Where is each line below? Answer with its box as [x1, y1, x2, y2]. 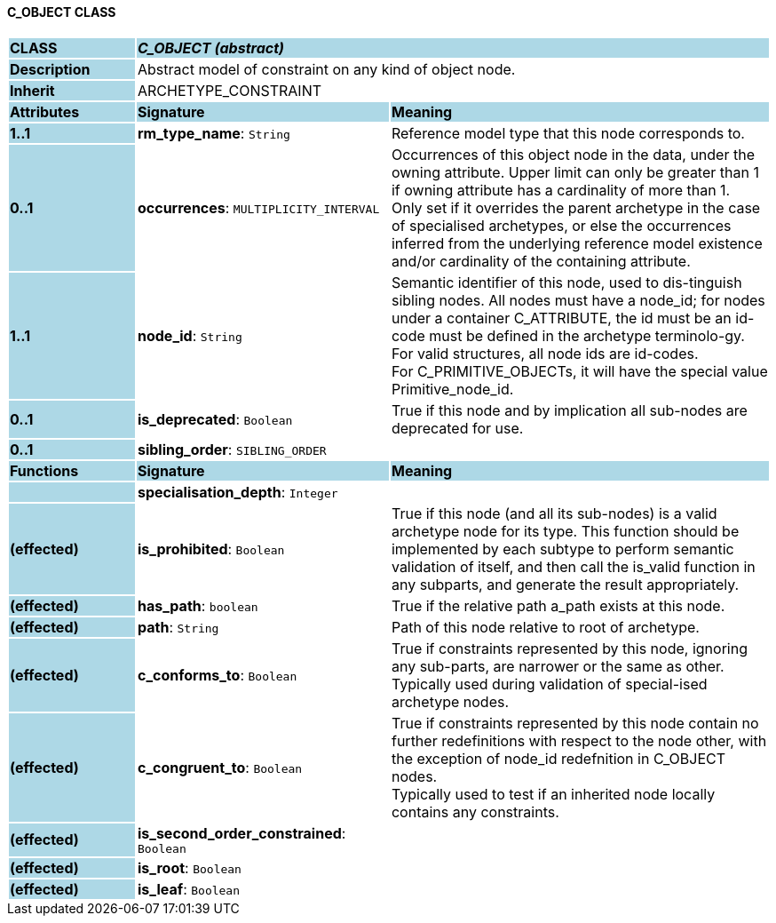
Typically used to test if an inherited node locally [391, 784, 716, 803]
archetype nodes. [391, 692, 510, 711]
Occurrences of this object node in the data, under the [391, 145, 755, 163]
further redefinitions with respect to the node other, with [391, 731, 767, 750]
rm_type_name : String [137, 123, 290, 142]
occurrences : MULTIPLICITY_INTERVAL [137, 198, 380, 217]
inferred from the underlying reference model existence [391, 234, 763, 252]
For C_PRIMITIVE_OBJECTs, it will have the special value [391, 362, 768, 380]
